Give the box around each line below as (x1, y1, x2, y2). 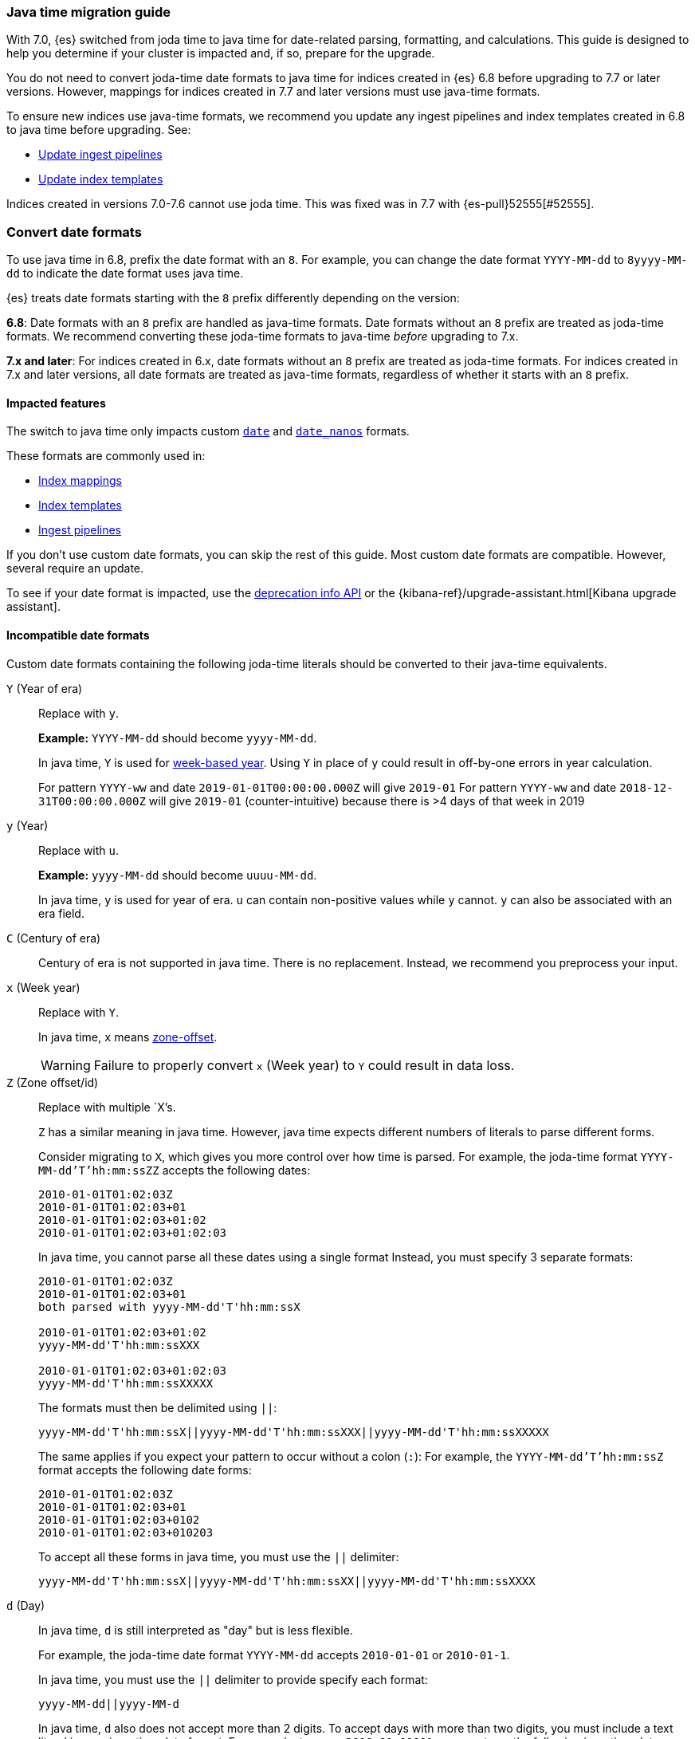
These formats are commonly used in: (6, 449, 206, 463)
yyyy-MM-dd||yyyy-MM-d (38, 1697, 180, 1710)
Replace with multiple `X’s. (38, 1100, 176, 1114)
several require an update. (6, 561, 144, 576)
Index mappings (38, 474, 122, 488)
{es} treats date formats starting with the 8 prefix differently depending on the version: (6, 291, 460, 305)
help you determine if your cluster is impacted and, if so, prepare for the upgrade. (6, 46, 435, 61)
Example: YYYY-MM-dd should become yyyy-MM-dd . (38, 730, 317, 745)
